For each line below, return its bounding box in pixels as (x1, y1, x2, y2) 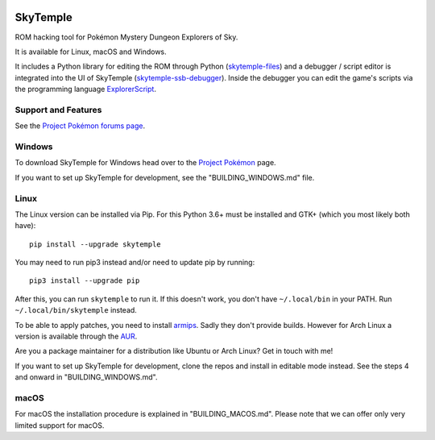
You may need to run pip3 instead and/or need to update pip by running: (14, 258, 255, 268)
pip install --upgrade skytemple (29, 239, 161, 249)
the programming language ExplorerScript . (14, 85, 157, 94)
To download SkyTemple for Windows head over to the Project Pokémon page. (14, 158, 277, 168)
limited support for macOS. (14, 420, 105, 430)
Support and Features (14, 104, 102, 115)
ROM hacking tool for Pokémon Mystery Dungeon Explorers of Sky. (14, 32, 238, 42)
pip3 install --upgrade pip (29, 276, 140, 285)
